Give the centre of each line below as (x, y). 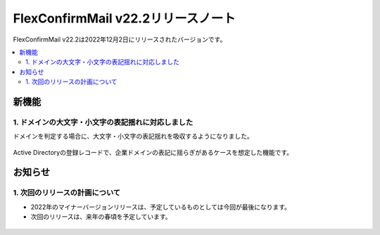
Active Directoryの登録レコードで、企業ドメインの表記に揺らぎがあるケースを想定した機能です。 (153, 152)
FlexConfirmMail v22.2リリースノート (124, 18)
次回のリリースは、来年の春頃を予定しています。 (101, 217)
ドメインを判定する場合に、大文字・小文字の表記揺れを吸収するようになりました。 (133, 136)
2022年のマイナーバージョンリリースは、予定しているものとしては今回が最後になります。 (161, 207)
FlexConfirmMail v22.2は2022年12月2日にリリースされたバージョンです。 (120, 39)
